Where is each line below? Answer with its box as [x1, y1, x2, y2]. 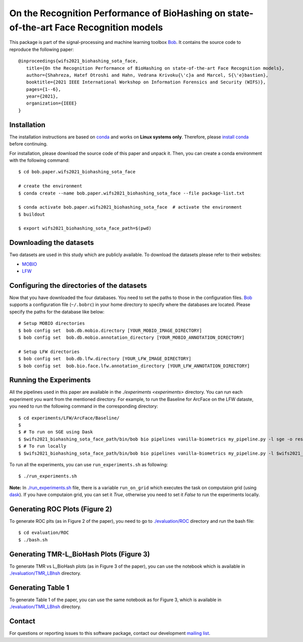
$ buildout [18, 211, 45, 217]
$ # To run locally [18, 443, 67, 449]
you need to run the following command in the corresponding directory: [9, 403, 159, 409]
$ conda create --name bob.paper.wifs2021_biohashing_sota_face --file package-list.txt [18, 190, 245, 196]
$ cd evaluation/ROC [18, 530, 69, 535]
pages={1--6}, [26, 86, 61, 92]
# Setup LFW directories [18, 349, 80, 355]
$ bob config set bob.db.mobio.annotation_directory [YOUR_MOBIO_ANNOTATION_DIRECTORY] [18, 335, 245, 340]
